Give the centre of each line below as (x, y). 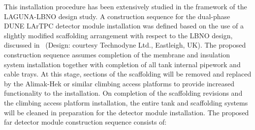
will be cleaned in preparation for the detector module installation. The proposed (127, 112)
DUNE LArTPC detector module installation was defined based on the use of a (124, 26)
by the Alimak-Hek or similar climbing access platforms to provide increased (119, 83)
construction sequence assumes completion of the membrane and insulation (117, 54)
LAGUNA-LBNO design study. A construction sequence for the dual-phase (117, 16)
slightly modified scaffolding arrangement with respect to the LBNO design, (118, 35)
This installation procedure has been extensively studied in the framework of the (126, 6)
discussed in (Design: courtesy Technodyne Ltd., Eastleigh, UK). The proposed (125, 45)
